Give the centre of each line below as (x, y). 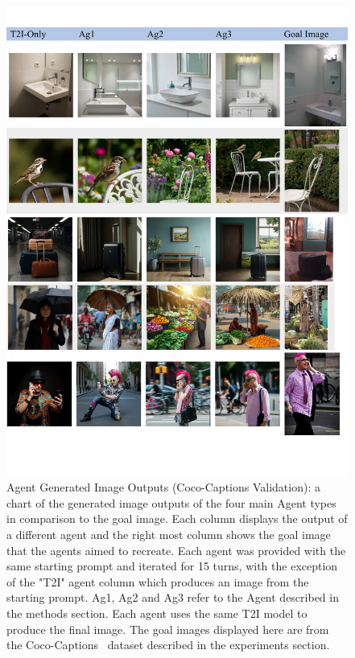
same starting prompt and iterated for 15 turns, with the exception (172, 566)
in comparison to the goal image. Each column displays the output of (177, 518)
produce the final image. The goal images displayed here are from (168, 629)
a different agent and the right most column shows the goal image (169, 534)
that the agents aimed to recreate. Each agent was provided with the (176, 550)
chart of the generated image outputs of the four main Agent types (171, 502)
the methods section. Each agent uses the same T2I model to (157, 613)
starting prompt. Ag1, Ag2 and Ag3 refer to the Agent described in (173, 597)
